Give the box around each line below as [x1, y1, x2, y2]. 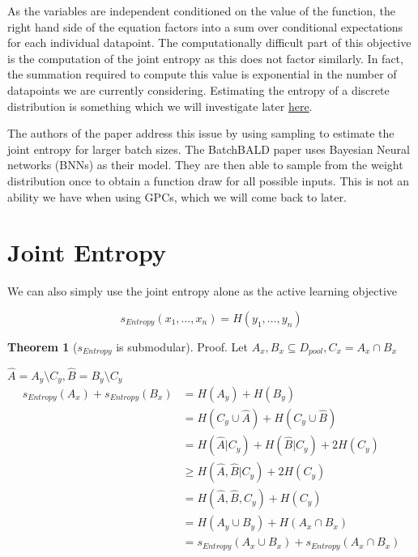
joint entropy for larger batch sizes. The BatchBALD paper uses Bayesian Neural [7, 140, 410, 157]
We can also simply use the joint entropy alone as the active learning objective [7, 283, 398, 300]
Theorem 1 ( [7, 338, 78, 355]
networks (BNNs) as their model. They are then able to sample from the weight [7, 156, 403, 173]
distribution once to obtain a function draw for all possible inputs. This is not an [7, 172, 410, 189]
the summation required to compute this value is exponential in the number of [7, 66, 397, 83]
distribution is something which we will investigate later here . [7, 97, 313, 114]
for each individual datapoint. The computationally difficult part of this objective [7, 34, 412, 51]
